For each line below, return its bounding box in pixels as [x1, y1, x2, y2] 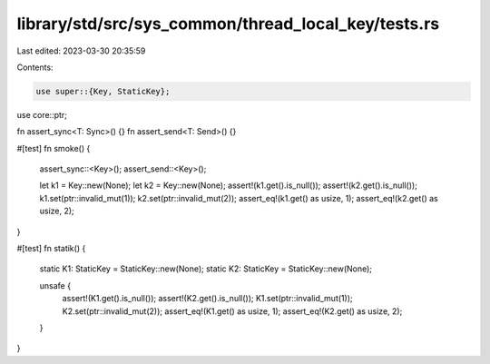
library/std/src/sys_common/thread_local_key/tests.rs [16, 14, 440, 34]
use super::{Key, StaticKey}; [35, 86, 171, 96]
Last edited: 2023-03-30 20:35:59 [16, 45, 146, 56]
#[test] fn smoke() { [16, 143, 91, 153]
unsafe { [39, 280, 72, 290]
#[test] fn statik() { [16, 243, 86, 254]
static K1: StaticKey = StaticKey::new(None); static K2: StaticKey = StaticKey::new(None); [39, 263, 372, 274]
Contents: [16, 62, 54, 73]
